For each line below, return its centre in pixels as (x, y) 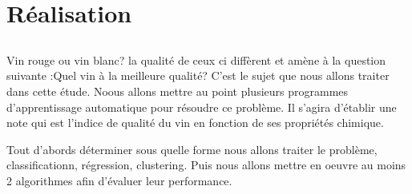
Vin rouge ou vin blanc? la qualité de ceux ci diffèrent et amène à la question (196, 59)
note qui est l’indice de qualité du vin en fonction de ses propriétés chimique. (195, 123)
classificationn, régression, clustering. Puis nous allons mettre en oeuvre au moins (206, 165)
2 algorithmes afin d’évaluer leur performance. (119, 180)
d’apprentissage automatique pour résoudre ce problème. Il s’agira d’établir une (202, 107)
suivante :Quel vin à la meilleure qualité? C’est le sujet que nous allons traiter (198, 75)
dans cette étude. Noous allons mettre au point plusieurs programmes (178, 91)
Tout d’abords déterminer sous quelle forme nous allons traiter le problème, (192, 149)
